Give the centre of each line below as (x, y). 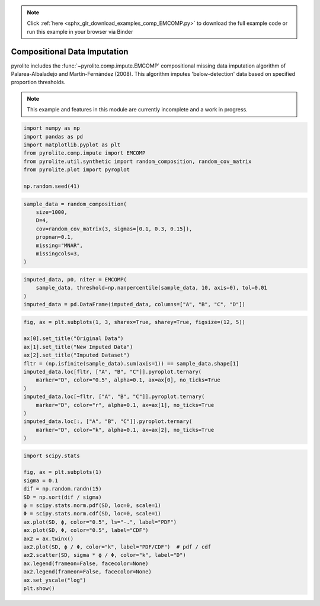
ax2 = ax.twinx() (49, 538)
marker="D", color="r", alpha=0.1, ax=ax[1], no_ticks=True (125, 405)
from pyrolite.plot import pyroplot (77, 170)
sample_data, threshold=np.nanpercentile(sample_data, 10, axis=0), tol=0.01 (152, 288)
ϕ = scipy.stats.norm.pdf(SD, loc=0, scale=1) (92, 506)
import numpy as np (52, 128)
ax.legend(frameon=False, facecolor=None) (86, 563)
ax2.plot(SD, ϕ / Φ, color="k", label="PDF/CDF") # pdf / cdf (117, 547)
